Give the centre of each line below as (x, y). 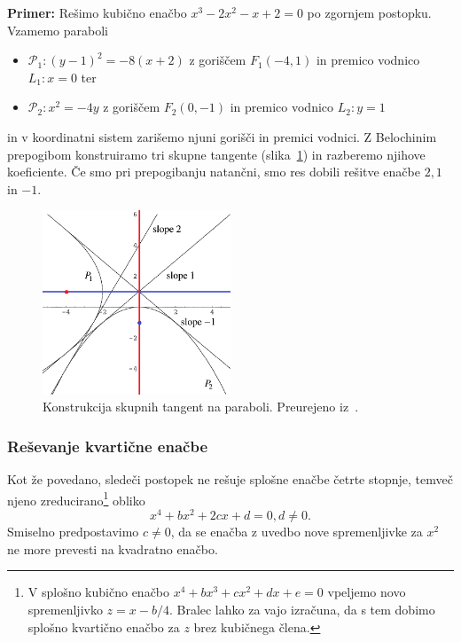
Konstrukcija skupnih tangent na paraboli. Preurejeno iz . (201, 407)
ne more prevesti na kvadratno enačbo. (113, 548)
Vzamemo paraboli (58, 30)
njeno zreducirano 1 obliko (76, 498)
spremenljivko (65, 609)
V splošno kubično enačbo (99, 592)
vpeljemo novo (367, 592)
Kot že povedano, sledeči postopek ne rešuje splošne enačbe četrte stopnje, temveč (230, 479)
